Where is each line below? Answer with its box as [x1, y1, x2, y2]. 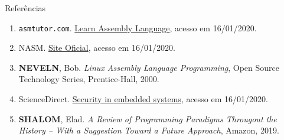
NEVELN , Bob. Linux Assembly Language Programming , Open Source [18, 61, 279, 73]
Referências [5, 2, 46, 14]
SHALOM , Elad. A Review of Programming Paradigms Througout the [18, 112, 277, 125]
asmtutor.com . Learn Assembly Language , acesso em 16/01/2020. [18, 21, 257, 34]
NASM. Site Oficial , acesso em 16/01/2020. [18, 41, 175, 54]
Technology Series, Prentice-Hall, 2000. [18, 73, 159, 85]
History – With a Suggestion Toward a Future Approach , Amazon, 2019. [18, 124, 279, 136]
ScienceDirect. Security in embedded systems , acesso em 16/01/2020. [18, 93, 268, 105]
